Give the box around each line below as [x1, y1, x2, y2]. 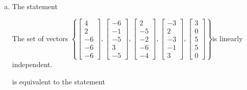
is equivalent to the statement [12, 76, 105, 86]
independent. [12, 59, 53, 70]
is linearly [212, 33, 243, 43]
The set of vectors [12, 33, 68, 43]
